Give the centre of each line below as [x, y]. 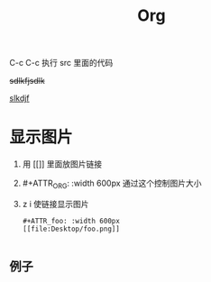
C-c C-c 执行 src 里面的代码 [61, 63]
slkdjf [19, 98]
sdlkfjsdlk [27, 81]
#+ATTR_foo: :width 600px [71, 221]
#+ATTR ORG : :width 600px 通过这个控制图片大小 [112, 184]
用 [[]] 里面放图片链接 [62, 164]
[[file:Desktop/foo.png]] [71, 229]
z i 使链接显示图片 [55, 204]
